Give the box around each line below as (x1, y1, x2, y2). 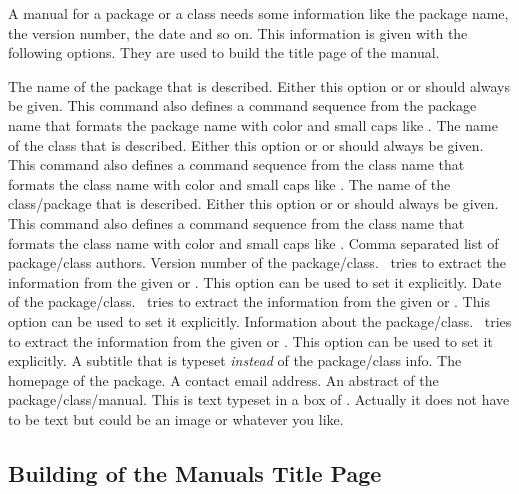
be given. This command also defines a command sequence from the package (8, 95, 477, 116)
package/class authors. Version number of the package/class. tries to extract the (8, 252, 507, 273)
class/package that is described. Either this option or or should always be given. (8, 193, 499, 214)
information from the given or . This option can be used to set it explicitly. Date (8, 271, 502, 292)
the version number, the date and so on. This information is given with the (8, 22, 468, 43)
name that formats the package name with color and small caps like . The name (8, 114, 498, 135)
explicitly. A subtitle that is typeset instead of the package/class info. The (8, 350, 462, 371)
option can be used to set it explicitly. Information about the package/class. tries (8, 310, 512, 331)
